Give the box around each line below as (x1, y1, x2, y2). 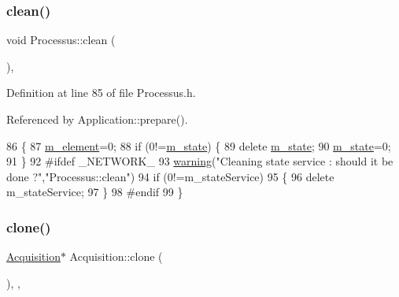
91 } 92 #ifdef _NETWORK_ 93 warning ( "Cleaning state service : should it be (6, 153, 393, 169)
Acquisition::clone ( (69, 248, 163, 265)
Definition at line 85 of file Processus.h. (6, 84, 196, 101)
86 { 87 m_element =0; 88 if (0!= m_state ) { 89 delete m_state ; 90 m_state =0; (6, 137, 391, 154)
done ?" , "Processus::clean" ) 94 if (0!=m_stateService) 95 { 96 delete (6, 168, 334, 184)
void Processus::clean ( (6, 32, 116, 48)
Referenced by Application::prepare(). (6, 111, 188, 127)
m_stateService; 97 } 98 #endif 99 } (6, 184, 183, 200)
